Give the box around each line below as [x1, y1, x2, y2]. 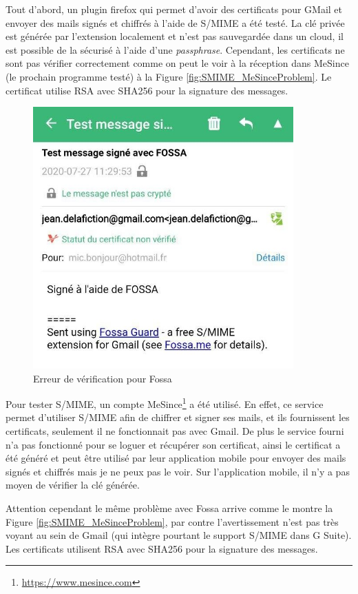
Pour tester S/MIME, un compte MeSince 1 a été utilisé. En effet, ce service [6, 395, 324, 411]
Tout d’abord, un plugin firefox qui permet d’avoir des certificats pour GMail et [6, 2, 343, 16]
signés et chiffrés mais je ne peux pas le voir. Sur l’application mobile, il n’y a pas [6, 464, 350, 478]
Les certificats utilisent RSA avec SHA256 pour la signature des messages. [6, 541, 318, 555]
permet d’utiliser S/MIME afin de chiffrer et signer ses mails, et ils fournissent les [6, 410, 350, 424]
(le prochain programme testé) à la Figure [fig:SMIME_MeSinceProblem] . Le [6, 69, 332, 83]
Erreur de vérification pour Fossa [33, 371, 172, 385]
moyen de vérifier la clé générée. [6, 478, 140, 492]
